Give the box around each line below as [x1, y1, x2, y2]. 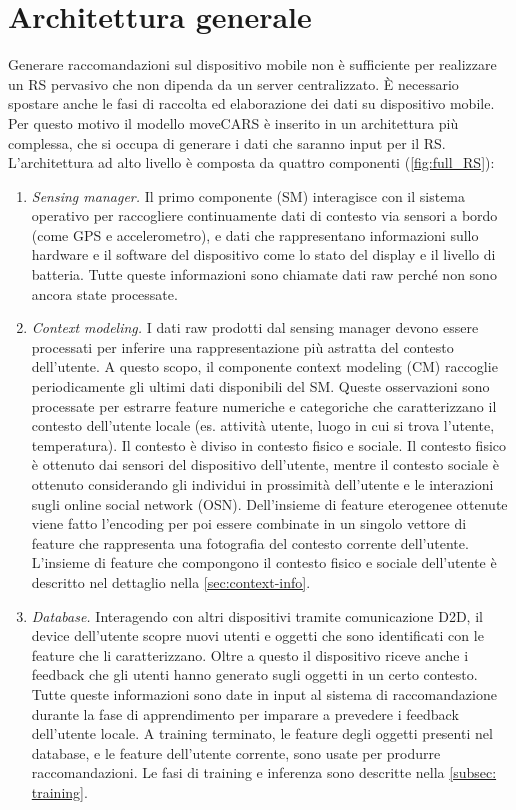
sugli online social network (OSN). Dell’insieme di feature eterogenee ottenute [31, 493, 508, 514]
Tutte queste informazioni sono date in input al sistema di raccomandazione [31, 683, 497, 704]
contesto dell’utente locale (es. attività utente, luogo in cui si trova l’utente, [31, 415, 495, 436]
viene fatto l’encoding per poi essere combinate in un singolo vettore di [31, 513, 467, 534]
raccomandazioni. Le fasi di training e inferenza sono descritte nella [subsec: [31, 762, 497, 783]
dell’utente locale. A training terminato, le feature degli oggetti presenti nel [31, 723, 493, 744]
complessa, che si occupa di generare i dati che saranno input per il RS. [8, 132, 446, 153]
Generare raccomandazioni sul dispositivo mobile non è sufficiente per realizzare [8, 54, 497, 75]
